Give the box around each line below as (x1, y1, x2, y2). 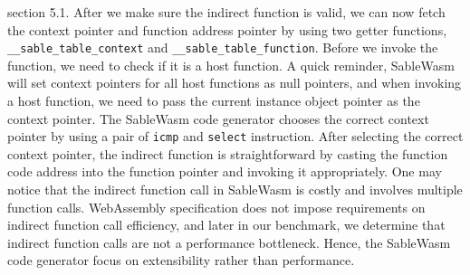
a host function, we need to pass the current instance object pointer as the (7, 91, 420, 110)
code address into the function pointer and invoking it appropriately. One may (7, 162, 442, 181)
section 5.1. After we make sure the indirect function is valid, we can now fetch (7, 3, 446, 21)
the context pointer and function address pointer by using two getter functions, (7, 20, 447, 39)
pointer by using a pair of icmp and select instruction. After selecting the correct (7, 127, 464, 146)
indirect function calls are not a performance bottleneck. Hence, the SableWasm (7, 232, 451, 251)
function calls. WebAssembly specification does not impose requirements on (7, 197, 426, 216)
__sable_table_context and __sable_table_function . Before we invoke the (7, 38, 438, 57)
